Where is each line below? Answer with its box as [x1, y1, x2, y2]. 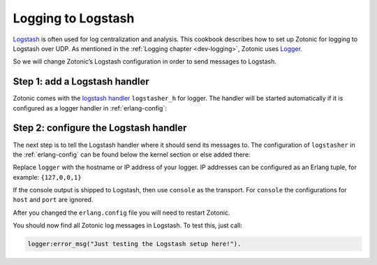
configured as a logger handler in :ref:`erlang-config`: [13, 103, 168, 112]
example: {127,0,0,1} [13, 173, 82, 181]
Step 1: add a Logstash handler [13, 76, 149, 87]
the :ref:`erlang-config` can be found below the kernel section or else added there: [13, 150, 251, 159]
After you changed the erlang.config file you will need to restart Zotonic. [13, 208, 230, 217]
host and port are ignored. [13, 196, 94, 204]
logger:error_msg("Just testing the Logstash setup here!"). [27, 240, 242, 248]
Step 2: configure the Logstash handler [13, 122, 187, 134]
